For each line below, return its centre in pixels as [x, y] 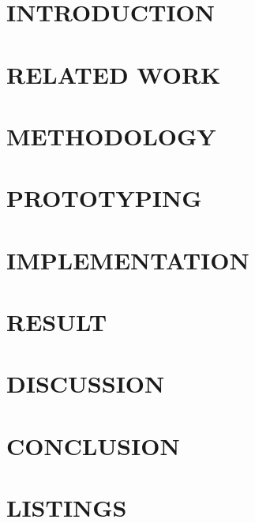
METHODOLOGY [111, 135]
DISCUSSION [86, 384]
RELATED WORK [114, 74]
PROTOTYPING [104, 198]
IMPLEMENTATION [128, 260]
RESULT [57, 322]
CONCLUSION [93, 445]
